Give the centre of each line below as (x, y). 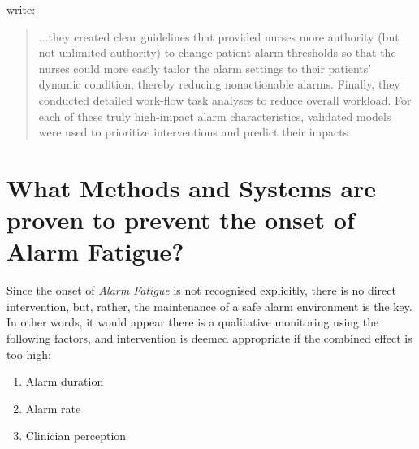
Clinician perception (76, 436)
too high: (29, 354)
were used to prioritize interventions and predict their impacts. (195, 132)
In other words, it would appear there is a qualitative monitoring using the (193, 322)
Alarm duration (65, 381)
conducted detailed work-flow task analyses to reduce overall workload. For (225, 99)
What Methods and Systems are (192, 187)
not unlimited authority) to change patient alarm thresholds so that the (217, 52)
